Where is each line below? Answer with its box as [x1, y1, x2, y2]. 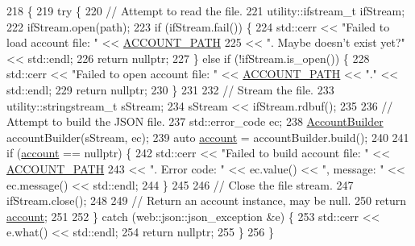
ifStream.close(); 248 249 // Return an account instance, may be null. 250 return [6, 192, 406, 209]
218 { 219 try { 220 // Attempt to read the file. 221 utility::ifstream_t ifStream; [6, 2, 405, 19]
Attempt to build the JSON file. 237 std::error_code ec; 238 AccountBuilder [6, 113, 384, 130]
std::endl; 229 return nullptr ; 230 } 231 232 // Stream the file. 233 [6, 81, 334, 98]
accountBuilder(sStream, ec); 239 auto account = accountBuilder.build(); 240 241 [6, 128, 409, 145]
